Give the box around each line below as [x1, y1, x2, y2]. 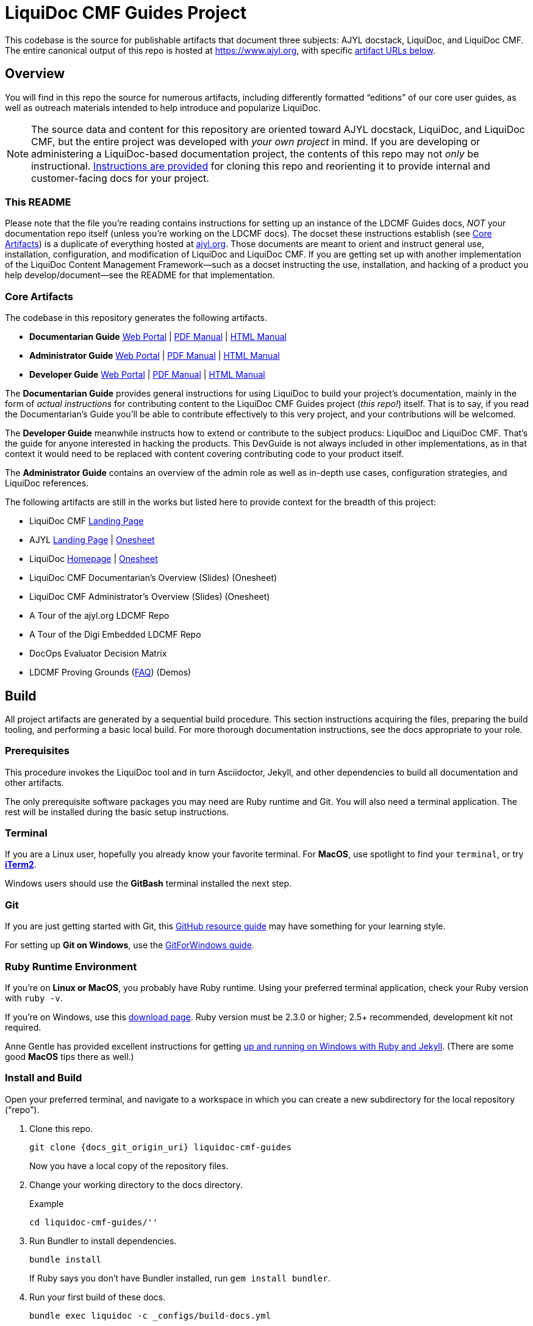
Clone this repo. [29, 1123, 93, 1134]
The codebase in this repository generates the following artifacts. [5, 312, 267, 323]
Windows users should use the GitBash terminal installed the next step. [5, 878, 292, 889]
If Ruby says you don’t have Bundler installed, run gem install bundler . [29, 1272, 331, 1283]
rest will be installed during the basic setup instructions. [5, 806, 229, 817]
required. [5, 1022, 41, 1032]
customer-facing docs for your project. [31, 171, 209, 184]
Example [29, 1198, 64, 1209]
